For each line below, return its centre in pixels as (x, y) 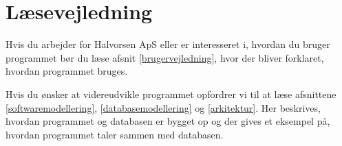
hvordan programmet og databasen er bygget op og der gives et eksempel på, (168, 121)
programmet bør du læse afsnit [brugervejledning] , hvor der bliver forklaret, (165, 57)
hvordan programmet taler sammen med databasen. (115, 134)
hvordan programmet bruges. (67, 71)
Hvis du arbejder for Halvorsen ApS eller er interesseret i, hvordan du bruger (168, 44)
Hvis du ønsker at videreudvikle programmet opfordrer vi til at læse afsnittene (171, 94)
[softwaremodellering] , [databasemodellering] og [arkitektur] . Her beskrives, (163, 107)
